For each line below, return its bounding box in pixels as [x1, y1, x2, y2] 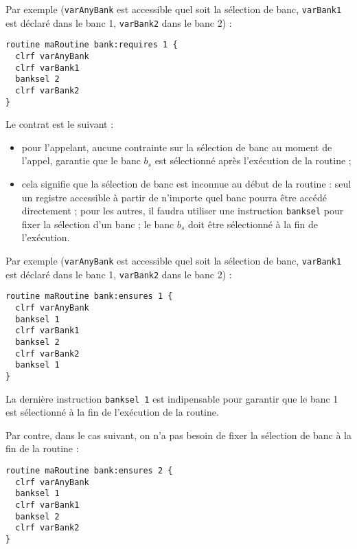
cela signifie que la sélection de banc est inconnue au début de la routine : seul [21, 177, 352, 191]
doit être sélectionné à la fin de [187, 216, 319, 231]
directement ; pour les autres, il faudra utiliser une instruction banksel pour [21, 203, 344, 218]
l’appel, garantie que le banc [21, 153, 141, 168]
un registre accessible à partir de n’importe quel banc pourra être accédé [21, 190, 327, 204]
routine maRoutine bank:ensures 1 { [5, 291, 173, 302]
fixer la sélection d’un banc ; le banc [21, 216, 174, 231]
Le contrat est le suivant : [5, 117, 114, 131]
